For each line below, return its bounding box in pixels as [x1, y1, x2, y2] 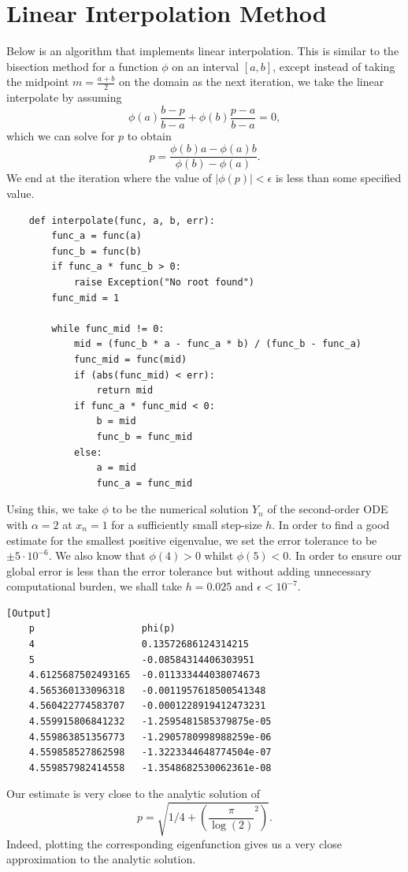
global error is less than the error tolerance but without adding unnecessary [6, 562, 372, 579]
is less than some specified [275, 170, 402, 186]
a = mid [96, 462, 136, 474]
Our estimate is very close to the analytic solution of [6, 785, 260, 802]
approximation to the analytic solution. [6, 851, 196, 867]
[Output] [6, 607, 52, 619]
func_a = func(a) [51, 230, 142, 242]
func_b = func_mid [96, 430, 193, 442]
